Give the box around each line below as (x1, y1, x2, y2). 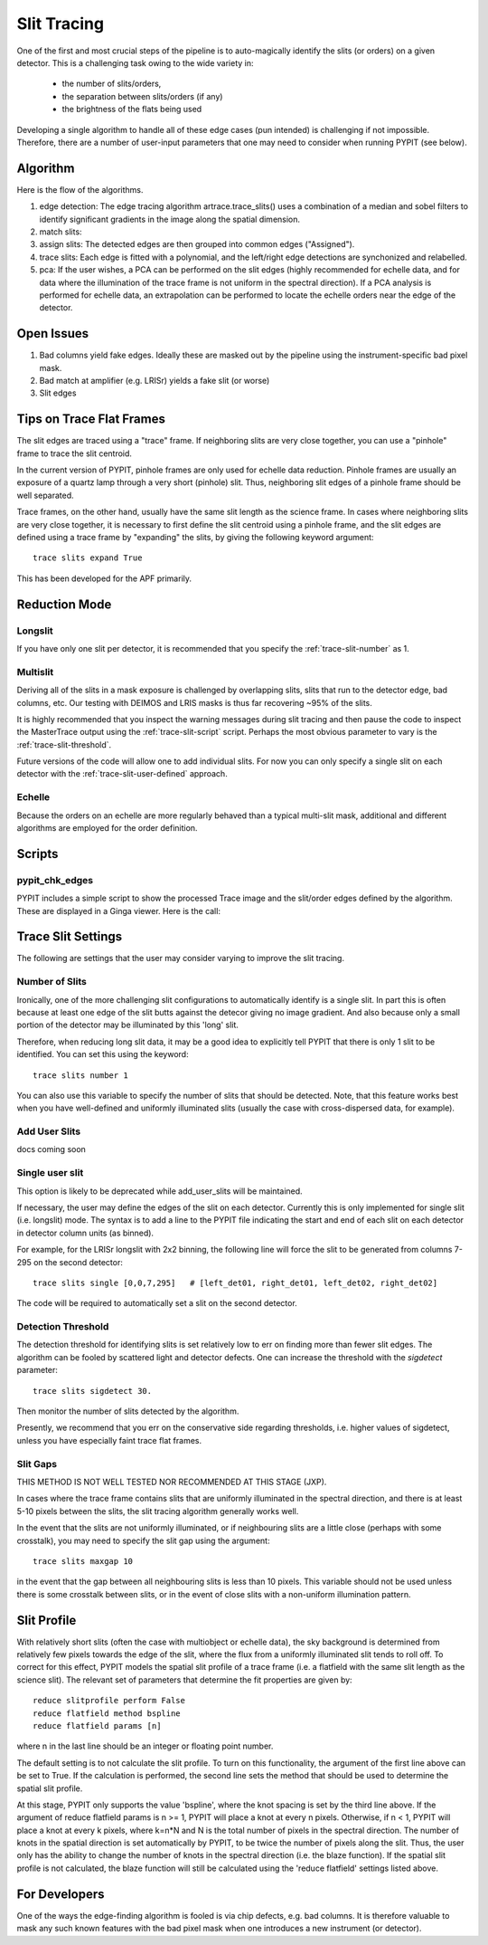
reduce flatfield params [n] (33, 1721, 162, 1730)
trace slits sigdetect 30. (33, 1386, 153, 1396)
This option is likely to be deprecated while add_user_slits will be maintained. (16, 1186, 303, 1197)
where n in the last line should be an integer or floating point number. (16, 1740, 274, 1751)
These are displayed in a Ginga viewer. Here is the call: (16, 905, 221, 916)
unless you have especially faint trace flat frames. (16, 1435, 202, 1445)
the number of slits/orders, (61, 78, 162, 90)
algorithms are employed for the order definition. (16, 822, 198, 833)
